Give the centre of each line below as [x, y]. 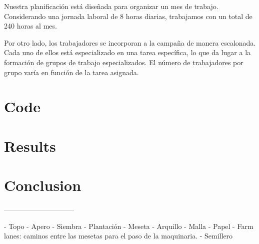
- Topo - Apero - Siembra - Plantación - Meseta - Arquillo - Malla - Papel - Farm [129, 226]
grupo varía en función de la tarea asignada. [71, 72]
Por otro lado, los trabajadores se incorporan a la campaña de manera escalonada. [130, 42]
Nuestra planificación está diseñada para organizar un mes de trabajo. [111, 6]
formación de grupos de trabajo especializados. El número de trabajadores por [124, 62]
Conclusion [43, 185]
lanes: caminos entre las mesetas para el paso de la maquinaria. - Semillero [118, 236]
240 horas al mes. [30, 26]
